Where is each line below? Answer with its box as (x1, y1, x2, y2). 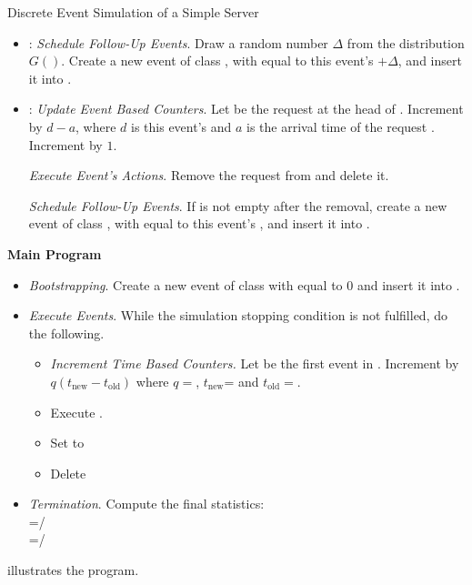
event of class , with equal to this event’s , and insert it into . (28, 214, 370, 233)
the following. (28, 323, 105, 342)
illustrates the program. (7, 560, 139, 580)
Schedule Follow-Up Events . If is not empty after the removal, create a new (28, 196, 447, 215)
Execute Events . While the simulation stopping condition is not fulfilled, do (28, 306, 447, 325)
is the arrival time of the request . (246, 116, 435, 136)
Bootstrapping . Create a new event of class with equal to (28, 275, 343, 294)
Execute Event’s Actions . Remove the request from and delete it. (28, 166, 389, 185)
